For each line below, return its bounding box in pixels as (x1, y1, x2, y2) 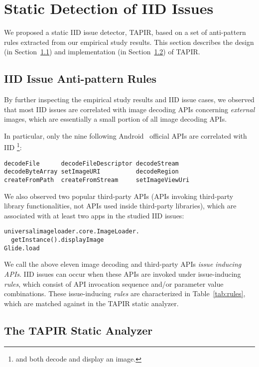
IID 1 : (4, 141, 22, 153)
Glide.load (4, 244, 40, 252)
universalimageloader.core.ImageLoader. (4, 228, 140, 235)
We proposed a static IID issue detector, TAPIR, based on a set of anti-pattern (4, 27, 246, 37)
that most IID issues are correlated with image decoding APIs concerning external (4, 104, 255, 114)
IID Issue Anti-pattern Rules (4, 71, 157, 86)
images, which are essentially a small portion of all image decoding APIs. (4, 114, 227, 124)
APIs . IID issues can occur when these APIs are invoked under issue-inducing (4, 269, 241, 279)
